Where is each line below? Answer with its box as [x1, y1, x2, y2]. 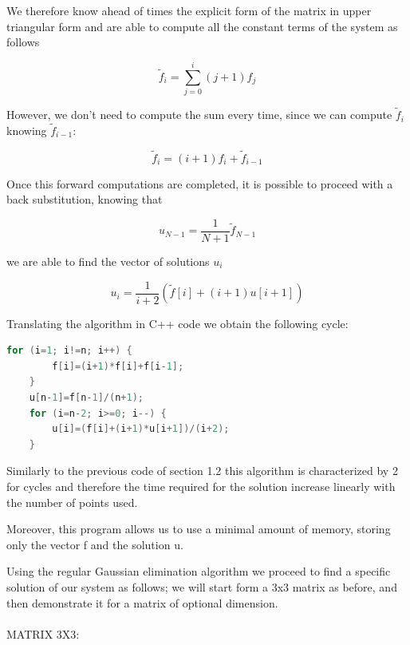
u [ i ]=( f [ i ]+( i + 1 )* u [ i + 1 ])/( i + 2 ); [52, 423, 230, 435]
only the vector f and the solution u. [6, 536, 183, 552]
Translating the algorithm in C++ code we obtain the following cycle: [6, 315, 349, 331]
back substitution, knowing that [6, 191, 163, 208]
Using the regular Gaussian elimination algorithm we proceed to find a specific [6, 563, 391, 580]
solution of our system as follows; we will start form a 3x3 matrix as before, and [6, 578, 397, 595]
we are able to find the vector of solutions [6, 253, 210, 269]
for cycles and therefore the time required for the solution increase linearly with [6, 478, 396, 494]
